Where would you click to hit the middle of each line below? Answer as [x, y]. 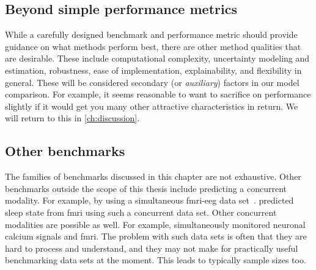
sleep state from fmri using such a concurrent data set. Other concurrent [141, 212]
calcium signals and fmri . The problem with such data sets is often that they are [156, 236]
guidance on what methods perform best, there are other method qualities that [153, 46]
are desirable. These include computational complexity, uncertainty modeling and [157, 58]
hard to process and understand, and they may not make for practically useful [152, 248]
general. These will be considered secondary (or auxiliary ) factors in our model [152, 82]
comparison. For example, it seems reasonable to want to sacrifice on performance [158, 94]
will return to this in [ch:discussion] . [72, 118]
